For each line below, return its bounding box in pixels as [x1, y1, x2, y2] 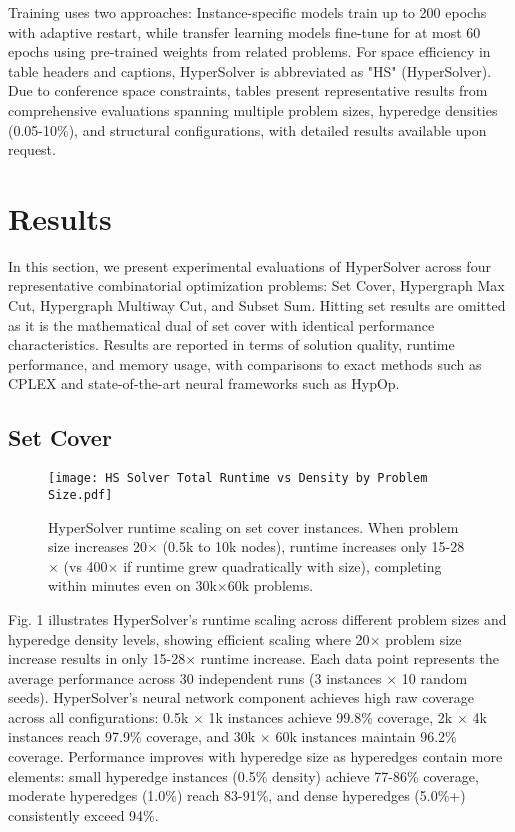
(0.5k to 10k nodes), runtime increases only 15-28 [162, 536, 465, 557]
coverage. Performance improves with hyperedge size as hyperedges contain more [8, 746, 503, 767]
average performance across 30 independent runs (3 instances [8, 667, 382, 688]
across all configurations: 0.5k [8, 706, 189, 727]
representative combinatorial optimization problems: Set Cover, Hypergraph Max [8, 275, 505, 296]
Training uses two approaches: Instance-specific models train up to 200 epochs [8, 2, 487, 22]
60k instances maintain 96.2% [275, 726, 457, 747]
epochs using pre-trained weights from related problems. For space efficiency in [8, 41, 491, 62]
